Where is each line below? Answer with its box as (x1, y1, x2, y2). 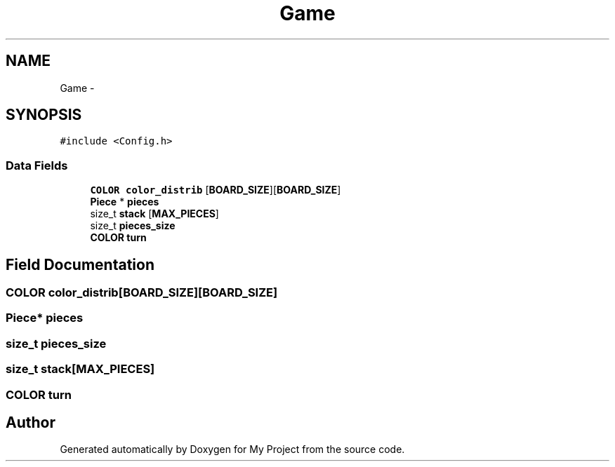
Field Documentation (6, 255, 154, 273)
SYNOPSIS (6, 106, 82, 124)
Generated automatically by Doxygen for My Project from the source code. (60, 443, 405, 456)
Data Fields (6, 158, 68, 172)
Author (6, 413, 55, 431)
